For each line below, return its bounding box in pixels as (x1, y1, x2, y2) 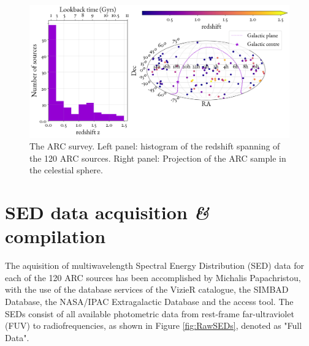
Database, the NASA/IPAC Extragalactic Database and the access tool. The (5, 295, 294, 308)
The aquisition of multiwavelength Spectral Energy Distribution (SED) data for (5, 259, 305, 272)
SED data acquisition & (5, 200, 210, 225)
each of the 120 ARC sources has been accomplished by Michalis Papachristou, (5, 271, 301, 284)
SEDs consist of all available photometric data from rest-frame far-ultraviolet (5, 307, 294, 320)
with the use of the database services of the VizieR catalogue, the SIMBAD (5, 283, 289, 296)
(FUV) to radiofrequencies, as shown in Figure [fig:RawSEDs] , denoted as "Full (5, 319, 302, 332)
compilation (5, 224, 106, 249)
